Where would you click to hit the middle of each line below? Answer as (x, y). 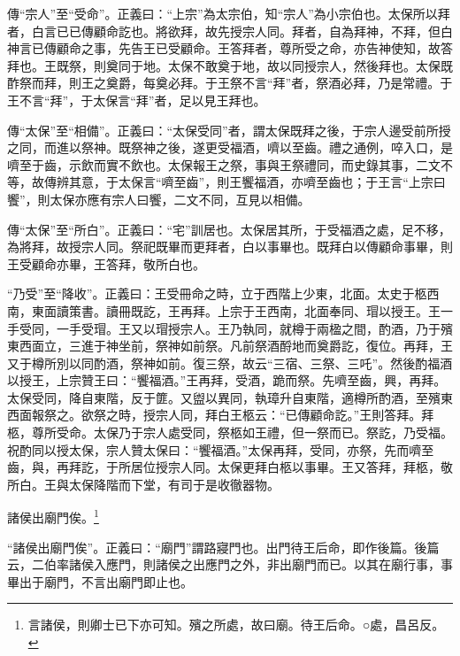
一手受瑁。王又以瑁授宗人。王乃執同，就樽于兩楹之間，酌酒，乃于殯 (254, 328)
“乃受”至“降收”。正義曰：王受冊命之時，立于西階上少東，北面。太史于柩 (217, 293)
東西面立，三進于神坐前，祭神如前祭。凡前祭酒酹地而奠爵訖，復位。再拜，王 (230, 346)
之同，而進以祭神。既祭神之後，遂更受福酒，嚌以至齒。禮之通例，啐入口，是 (230, 147)
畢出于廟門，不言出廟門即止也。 (100, 581)
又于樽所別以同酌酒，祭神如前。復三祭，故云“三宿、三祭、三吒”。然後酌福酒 (230, 363)
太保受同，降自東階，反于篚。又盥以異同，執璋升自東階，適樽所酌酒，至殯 (224, 397)
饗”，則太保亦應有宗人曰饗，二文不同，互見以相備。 (159, 199)
